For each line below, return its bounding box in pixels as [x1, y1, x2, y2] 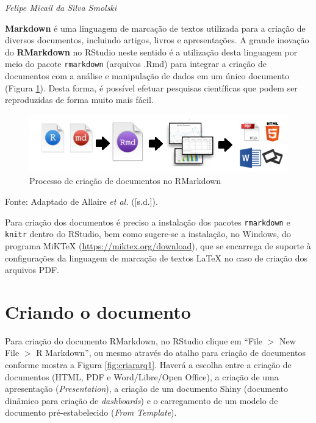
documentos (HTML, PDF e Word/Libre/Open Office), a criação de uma [5, 370, 279, 383]
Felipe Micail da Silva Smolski [5, 1, 117, 13]
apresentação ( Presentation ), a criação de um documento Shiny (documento [5, 382, 289, 395]
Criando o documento [5, 299, 191, 324]
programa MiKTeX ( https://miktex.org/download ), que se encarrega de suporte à [5, 239, 311, 252]
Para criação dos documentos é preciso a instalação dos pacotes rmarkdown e [5, 215, 290, 228]
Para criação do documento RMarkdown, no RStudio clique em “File [5, 334, 263, 347]
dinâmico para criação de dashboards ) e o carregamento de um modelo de [5, 394, 278, 407]
